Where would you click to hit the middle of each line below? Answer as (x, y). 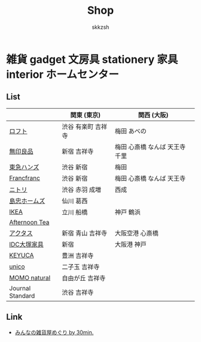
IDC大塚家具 (26, 244)
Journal (20, 288)
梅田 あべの (130, 131)
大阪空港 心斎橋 (136, 233)
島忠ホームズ (27, 200)
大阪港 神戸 (130, 244)
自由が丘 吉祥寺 (84, 278)
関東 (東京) (86, 115)
